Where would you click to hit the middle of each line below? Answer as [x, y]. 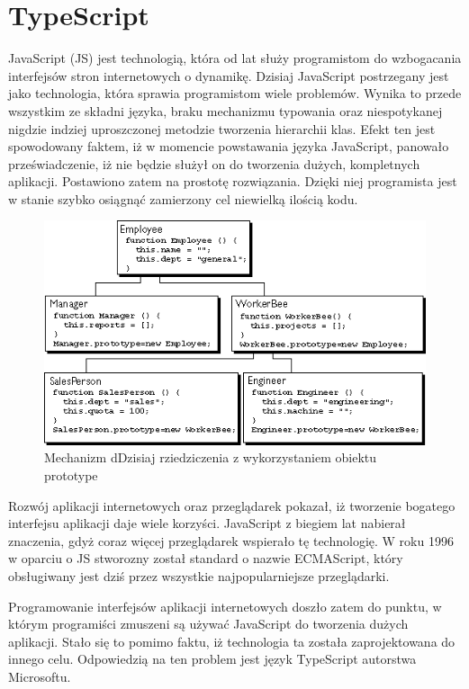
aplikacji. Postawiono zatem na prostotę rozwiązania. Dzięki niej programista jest [233, 181]
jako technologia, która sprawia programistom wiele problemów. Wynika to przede [235, 93]
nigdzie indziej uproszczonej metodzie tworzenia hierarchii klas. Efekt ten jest [222, 128]
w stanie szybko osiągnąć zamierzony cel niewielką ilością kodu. [183, 198]
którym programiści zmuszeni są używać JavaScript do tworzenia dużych [208, 624]
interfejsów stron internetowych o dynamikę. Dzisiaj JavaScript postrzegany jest [229, 75]
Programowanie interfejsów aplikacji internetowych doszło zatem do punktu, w [225, 606]
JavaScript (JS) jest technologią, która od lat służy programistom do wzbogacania [235, 58]
